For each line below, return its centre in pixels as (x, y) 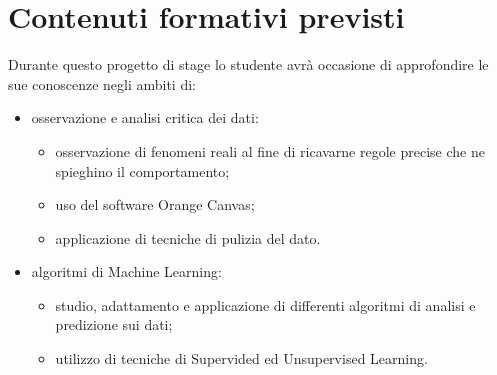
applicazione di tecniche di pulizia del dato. (188, 237)
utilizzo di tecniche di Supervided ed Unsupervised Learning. (241, 358)
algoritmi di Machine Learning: (126, 271)
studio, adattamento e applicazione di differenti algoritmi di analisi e (265, 304)
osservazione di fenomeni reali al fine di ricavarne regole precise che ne (270, 150)
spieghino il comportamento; (142, 170)
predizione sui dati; (114, 324)
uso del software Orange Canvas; (155, 204)
